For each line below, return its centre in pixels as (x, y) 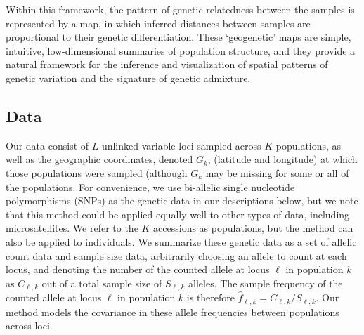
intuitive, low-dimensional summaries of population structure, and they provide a (181, 50)
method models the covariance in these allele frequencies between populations (173, 311)
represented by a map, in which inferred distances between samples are (158, 23)
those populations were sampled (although (97, 172)
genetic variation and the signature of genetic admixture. (128, 78)
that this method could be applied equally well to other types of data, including (178, 214)
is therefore (211, 297)
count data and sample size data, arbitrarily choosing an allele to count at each (176, 255)
